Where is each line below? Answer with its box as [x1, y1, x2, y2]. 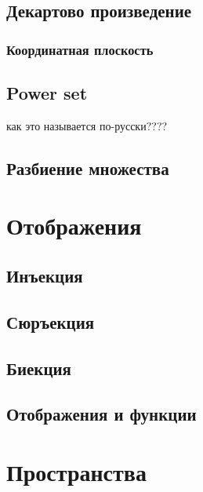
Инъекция [6, 263, 83, 287]
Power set [6, 81, 88, 105]
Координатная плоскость [6, 39, 154, 59]
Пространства [6, 455, 147, 487]
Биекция [6, 355, 71, 380]
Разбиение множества [6, 155, 169, 180]
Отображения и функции [6, 402, 197, 426]
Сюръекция [6, 309, 95, 333]
